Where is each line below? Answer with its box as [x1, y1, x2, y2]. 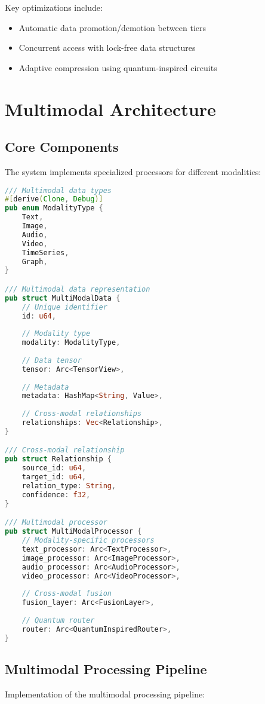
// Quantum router [21, 616, 95, 625]
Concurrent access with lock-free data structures [19, 41, 196, 54]
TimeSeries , [21, 248, 69, 257]
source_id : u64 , [21, 464, 87, 473]
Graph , [21, 257, 48, 266]
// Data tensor [21, 356, 82, 365]
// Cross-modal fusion [21, 589, 112, 598]
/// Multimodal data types [5, 186, 112, 195]
